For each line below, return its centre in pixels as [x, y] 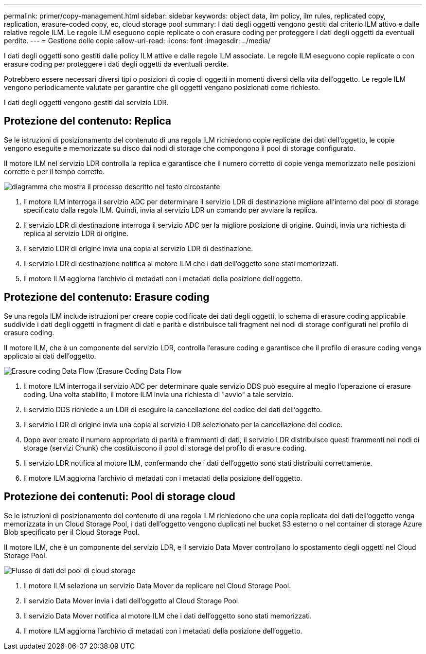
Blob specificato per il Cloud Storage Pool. [72, 532]
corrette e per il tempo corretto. [54, 171]
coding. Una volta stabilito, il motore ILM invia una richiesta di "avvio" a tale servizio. [159, 394]
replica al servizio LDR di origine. [76, 233]
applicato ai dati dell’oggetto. [50, 356]
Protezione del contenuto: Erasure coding [107, 297]
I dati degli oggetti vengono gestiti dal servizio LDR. [86, 102]
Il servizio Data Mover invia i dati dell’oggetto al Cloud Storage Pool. [132, 600]
